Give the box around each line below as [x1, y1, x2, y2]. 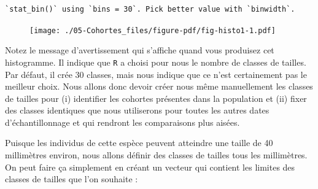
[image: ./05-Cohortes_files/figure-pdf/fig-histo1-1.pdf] [29, 26, 276, 35]
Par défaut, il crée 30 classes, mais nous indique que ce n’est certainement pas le [5, 67, 307, 80]
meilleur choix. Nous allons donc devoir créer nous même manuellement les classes [5, 80, 313, 93]
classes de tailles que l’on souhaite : [5, 172, 138, 185]
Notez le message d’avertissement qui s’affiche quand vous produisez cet [5, 44, 274, 56]
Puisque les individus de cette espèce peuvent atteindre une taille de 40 [5, 136, 273, 149]
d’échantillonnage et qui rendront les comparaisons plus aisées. [5, 115, 240, 128]
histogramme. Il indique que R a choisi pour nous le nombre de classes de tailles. [5, 55, 306, 68]
